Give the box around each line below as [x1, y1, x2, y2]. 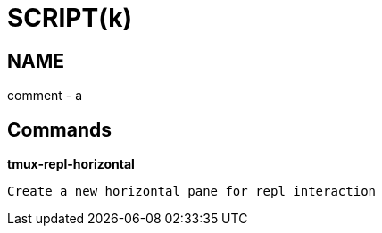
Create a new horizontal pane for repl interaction [7, 184, 377, 199]
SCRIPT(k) [7, 3, 132, 33]
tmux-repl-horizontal [7, 156, 135, 172]
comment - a [7, 87, 83, 104]
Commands [7, 118, 112, 141]
